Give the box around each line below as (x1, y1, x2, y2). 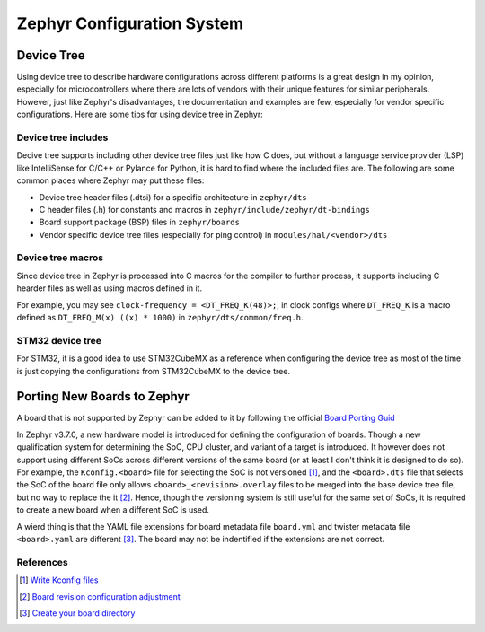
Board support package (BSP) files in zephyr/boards (39, 216, 240, 228)
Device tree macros (16, 251, 103, 264)
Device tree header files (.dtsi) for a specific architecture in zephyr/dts (39, 191, 307, 202)
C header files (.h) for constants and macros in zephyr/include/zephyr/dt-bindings (39, 204, 370, 215)
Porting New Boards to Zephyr (16, 389, 190, 404)
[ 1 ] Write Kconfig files (19, 575, 99, 585)
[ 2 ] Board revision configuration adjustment (19, 591, 181, 601)
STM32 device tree (16, 334, 102, 347)
